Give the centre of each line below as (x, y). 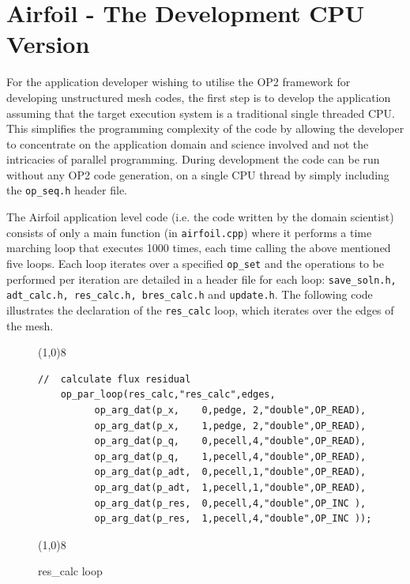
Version (48, 44)
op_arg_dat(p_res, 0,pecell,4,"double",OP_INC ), (230, 503)
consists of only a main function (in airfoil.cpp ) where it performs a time (189, 232)
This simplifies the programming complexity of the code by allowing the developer (205, 128)
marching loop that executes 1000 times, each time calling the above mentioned (199, 248)
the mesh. (30, 325)
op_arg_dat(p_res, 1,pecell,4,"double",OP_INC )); (233, 519)
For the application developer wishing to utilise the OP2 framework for (179, 82)
